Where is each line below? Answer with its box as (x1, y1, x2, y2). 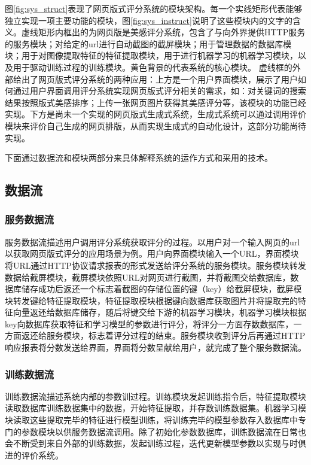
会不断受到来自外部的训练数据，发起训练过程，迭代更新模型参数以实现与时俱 (5, 437, 306, 449)
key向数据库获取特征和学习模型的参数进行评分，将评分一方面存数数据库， (5, 317, 294, 330)
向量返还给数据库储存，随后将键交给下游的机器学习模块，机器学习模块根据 (13, 306, 306, 318)
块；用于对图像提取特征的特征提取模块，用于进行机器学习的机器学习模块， (5, 49, 298, 62)
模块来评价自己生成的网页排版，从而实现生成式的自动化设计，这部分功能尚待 (5, 119, 306, 132)
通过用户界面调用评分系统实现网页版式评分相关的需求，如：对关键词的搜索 (13, 84, 306, 97)
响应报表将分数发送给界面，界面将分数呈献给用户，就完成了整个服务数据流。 (5, 341, 306, 354)
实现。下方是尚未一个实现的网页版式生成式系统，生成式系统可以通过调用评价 (5, 108, 306, 120)
